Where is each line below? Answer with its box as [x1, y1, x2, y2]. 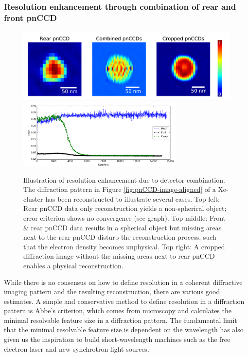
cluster [23, 193, 43, 204]
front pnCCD [4, 11, 57, 23]
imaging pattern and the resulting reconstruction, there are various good [4, 286, 220, 297]
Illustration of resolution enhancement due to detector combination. [23, 174, 225, 185]
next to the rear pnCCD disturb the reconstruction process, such [23, 232, 216, 242]
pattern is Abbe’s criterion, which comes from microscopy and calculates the [4, 305, 231, 316]
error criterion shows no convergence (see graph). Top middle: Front [23, 212, 226, 223]
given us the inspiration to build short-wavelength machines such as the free [4, 334, 230, 344]
